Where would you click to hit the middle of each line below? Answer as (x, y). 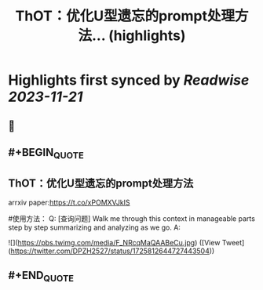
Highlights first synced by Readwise (129, 80)
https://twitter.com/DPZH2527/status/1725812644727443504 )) (113, 251)
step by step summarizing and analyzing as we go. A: (94, 227)
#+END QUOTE (41, 277)
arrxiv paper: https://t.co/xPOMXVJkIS (69, 202)
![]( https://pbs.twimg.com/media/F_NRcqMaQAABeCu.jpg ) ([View (114, 242)
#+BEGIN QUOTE (46, 154)
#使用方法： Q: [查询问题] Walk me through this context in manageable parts (131, 218)
